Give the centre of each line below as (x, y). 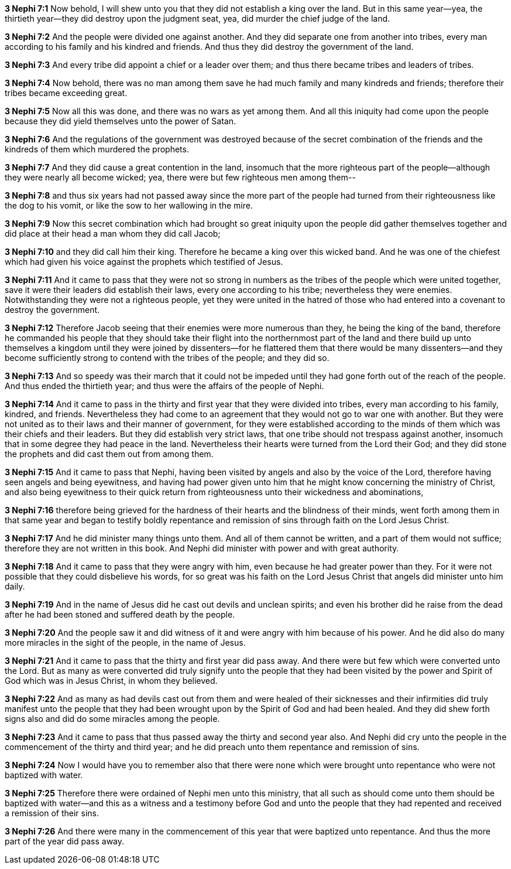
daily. (15, 586)
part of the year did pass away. (65, 841)
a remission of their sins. (52, 813)
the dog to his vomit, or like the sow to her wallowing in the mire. (129, 205)
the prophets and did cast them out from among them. (109, 454)
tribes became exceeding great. (66, 93)
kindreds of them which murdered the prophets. (97, 149)
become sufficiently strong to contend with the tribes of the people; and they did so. (167, 358)
